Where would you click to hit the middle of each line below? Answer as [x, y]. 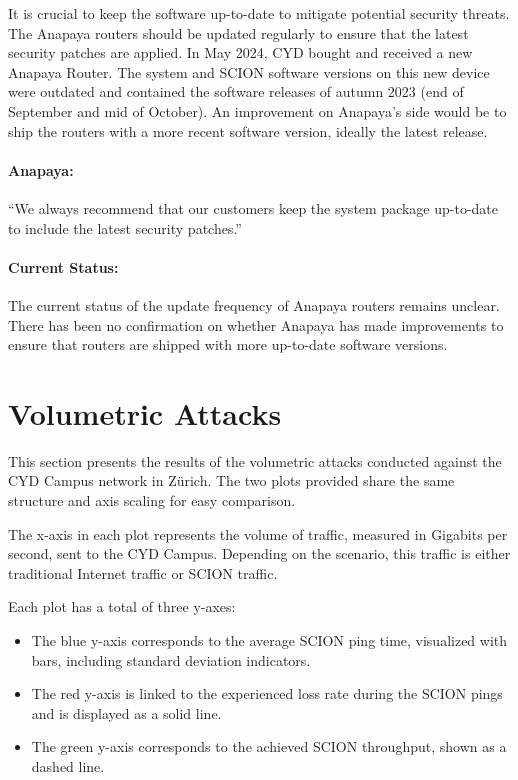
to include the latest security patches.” [125, 227]
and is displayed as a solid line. [126, 712]
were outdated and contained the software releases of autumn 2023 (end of [236, 91]
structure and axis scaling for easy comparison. [152, 500]
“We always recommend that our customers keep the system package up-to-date [253, 207]
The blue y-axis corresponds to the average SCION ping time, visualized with [269, 640]
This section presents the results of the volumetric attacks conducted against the [255, 460]
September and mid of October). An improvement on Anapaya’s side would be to [257, 110]
